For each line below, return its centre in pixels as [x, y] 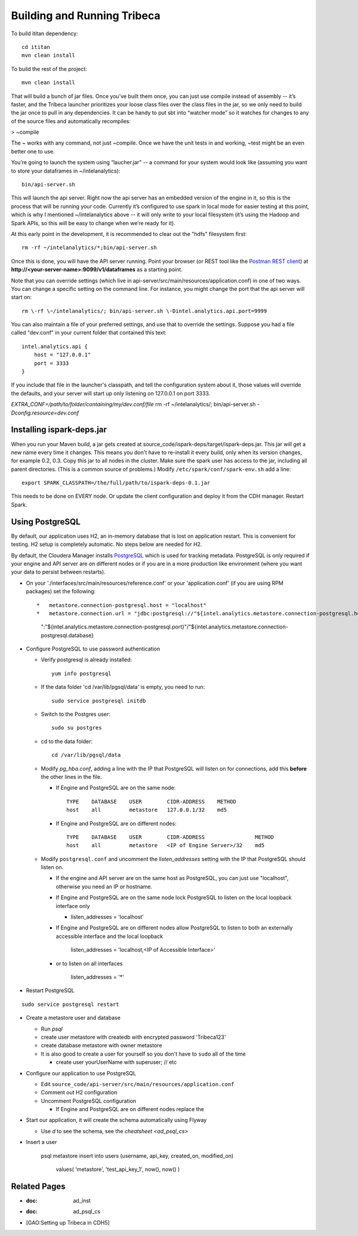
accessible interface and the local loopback [109, 936]
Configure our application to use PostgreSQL [81, 1073]
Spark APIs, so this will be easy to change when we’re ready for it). [93, 223]
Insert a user [41, 1142]
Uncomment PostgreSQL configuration [89, 1101]
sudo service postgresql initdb [99, 701]
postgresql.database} [67, 635]
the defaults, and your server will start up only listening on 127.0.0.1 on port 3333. [111, 393]
